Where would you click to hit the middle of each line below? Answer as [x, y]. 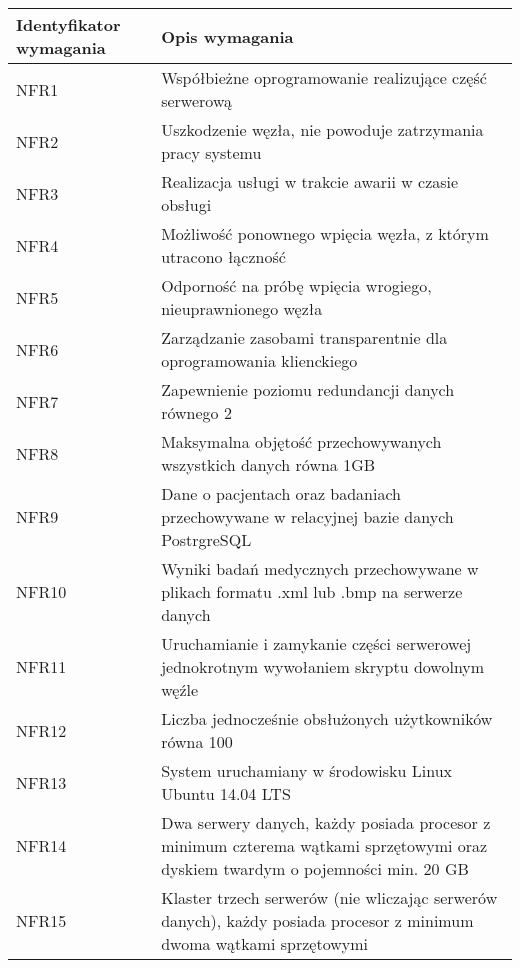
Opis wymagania [227, 36]
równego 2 [196, 412]
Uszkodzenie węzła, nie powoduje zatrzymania [322, 129]
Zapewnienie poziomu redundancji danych [308, 389]
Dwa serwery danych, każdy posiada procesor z [326, 822]
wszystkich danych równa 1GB [268, 464]
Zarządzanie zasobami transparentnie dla [304, 337]
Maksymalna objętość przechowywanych [301, 441]
